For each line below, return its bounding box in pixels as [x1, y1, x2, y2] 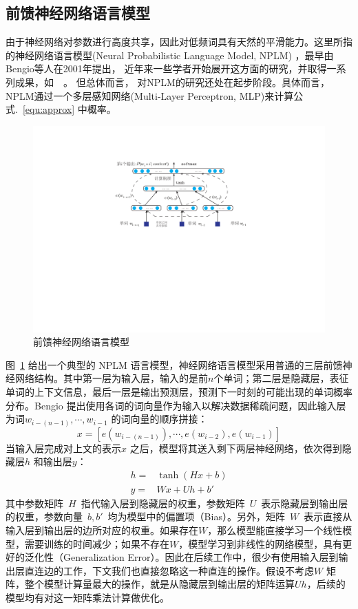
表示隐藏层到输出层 [261, 495, 348, 510]
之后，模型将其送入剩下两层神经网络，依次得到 [129, 440, 342, 455]
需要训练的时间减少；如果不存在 [24, 536, 169, 551]
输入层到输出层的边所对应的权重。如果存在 [6, 523, 198, 537]
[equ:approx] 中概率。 [22, 102, 116, 116]
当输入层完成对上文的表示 [6, 440, 121, 455]
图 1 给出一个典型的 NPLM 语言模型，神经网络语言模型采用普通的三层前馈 [6, 357, 343, 372]
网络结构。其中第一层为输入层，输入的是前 [14, 371, 208, 385]
